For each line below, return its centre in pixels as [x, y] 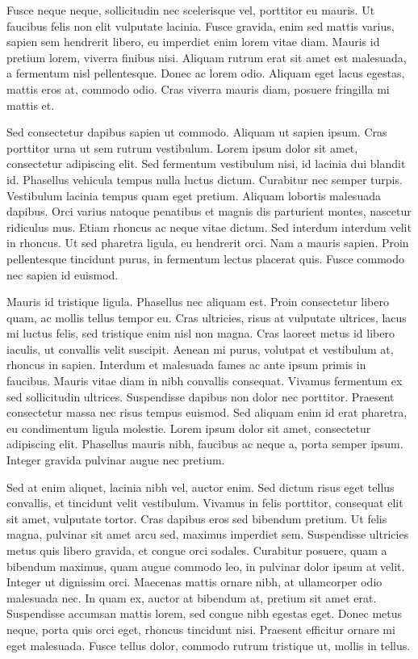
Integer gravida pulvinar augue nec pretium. [116, 460]
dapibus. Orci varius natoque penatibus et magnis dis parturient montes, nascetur [209, 211]
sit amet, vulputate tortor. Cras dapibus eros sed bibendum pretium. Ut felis [197, 518]
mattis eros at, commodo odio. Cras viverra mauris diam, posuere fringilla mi [198, 88]
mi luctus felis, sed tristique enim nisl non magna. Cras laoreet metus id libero [201, 333]
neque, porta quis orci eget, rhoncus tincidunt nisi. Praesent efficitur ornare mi [201, 629]
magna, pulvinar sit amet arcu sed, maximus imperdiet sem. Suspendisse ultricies [208, 534]
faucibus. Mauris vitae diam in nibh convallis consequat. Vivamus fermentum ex [205, 381]
